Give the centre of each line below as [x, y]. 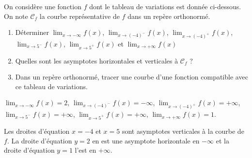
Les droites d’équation [37, 131]
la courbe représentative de [79, 16]
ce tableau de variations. [51, 86]
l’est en [86, 150]
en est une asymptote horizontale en [146, 140]
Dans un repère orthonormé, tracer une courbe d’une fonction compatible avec [132, 77]
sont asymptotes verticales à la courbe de [183, 131]
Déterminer [32, 32]
